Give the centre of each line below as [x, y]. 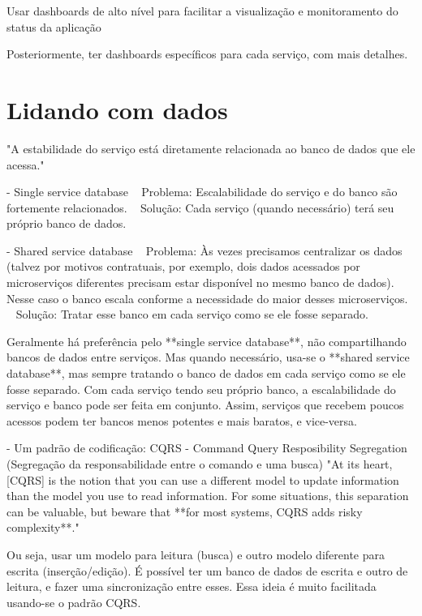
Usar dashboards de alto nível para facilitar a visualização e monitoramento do [202, 11]
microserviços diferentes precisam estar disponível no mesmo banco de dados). [200, 282]
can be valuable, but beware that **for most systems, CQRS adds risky [185, 511]
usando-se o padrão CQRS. [74, 602]
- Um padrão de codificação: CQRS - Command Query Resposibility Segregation [207, 448]
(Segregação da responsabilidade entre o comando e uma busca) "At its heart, [200, 464]
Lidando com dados [117, 109]
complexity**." [43, 527]
